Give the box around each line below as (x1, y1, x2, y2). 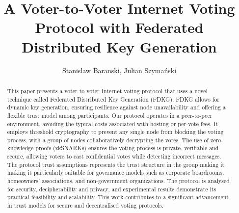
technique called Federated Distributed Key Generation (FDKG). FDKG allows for (7, 95, 220, 103)
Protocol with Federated (35, 17, 204, 37)
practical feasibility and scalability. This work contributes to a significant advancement (7, 193, 229, 201)
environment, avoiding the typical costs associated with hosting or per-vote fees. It (7, 119, 218, 128)
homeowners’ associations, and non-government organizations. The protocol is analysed (7, 177, 230, 185)
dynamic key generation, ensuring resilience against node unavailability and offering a (7, 103, 226, 111)
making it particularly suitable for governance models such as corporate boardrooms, (7, 168, 224, 177)
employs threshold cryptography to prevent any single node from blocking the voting (7, 128, 224, 136)
